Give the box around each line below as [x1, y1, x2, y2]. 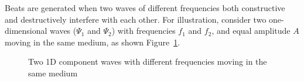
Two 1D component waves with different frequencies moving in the [28, 55, 267, 68]
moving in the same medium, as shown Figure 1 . [5, 36, 180, 48]
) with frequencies [111, 24, 176, 37]
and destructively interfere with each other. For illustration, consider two [5, 13, 267, 25]
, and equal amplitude [211, 24, 291, 37]
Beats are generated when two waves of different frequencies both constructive [5, 2, 285, 13]
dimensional [5, 24, 47, 37]
